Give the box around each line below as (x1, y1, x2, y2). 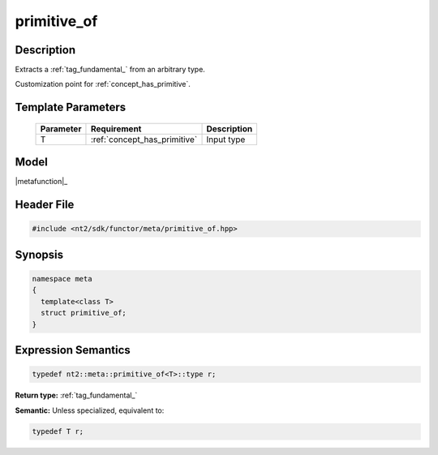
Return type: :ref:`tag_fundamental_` (15, 390, 138, 401)
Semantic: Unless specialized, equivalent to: (15, 406, 165, 415)
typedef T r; (32, 427, 84, 436)
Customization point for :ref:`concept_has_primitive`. (15, 79, 191, 89)
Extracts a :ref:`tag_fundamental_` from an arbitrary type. (15, 65, 206, 75)
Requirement (90, 122, 142, 134)
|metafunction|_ (15, 177, 68, 187)
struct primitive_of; (41, 308, 127, 318)
